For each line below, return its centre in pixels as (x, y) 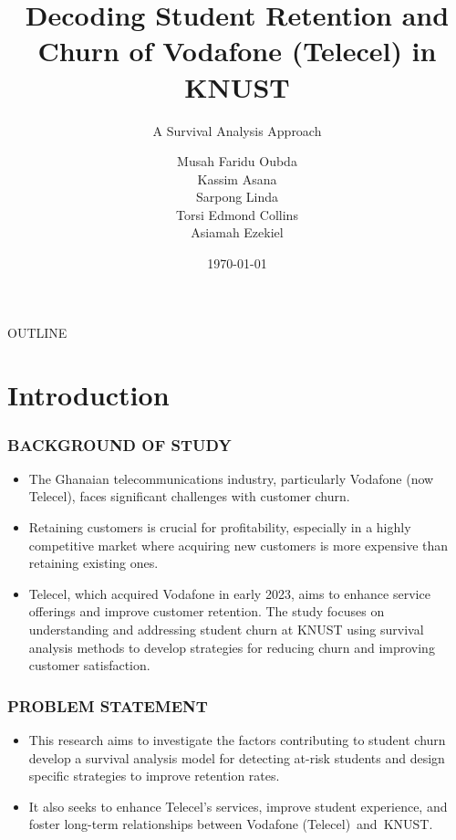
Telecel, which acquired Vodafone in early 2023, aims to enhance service (229, 593)
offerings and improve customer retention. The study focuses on (207, 611)
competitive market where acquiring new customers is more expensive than (238, 545)
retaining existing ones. (93, 563)
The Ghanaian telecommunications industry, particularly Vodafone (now (231, 478)
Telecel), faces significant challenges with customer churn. (189, 496)
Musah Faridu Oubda (237, 161)
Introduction (88, 395)
